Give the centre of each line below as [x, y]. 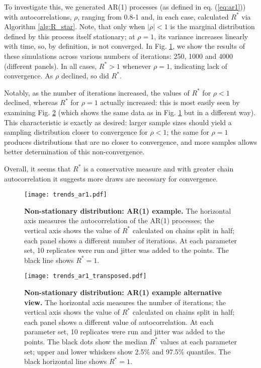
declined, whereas [31, 102]
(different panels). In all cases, [51, 66]
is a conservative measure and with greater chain [159, 168]
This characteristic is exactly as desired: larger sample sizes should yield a [118, 122]
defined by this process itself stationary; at [70, 36]
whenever [137, 66]
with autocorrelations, [38, 16]
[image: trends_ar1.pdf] [66, 195]
